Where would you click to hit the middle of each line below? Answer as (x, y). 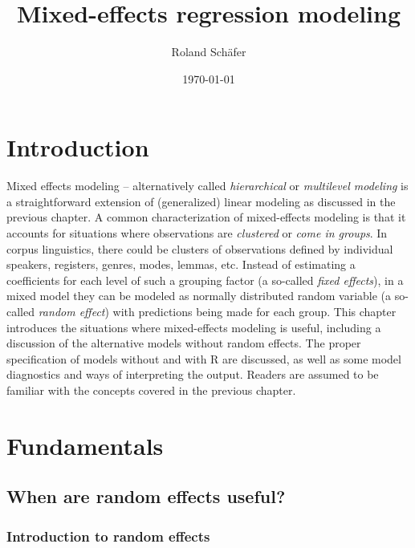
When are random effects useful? (146, 496)
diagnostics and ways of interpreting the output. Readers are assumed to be (193, 374)
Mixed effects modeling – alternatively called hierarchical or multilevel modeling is (207, 186)
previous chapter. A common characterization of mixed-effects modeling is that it (206, 217)
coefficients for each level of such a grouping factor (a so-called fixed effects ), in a (205, 280)
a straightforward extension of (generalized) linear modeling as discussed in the (201, 201)
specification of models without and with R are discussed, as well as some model (204, 358)
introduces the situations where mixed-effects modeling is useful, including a (194, 327)
